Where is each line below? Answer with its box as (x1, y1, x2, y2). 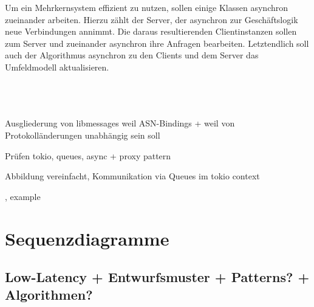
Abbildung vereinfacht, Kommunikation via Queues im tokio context (5, 170, 260, 182)
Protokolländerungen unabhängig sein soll (5, 128, 160, 141)
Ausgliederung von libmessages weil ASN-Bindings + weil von (5, 117, 235, 129)
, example (5, 190, 41, 202)
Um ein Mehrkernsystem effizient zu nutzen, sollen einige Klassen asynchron (5, 1, 288, 13)
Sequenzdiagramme (5, 226, 169, 250)
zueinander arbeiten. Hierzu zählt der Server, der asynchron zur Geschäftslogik (5, 13, 298, 26)
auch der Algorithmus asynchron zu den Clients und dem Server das (5, 49, 259, 61)
